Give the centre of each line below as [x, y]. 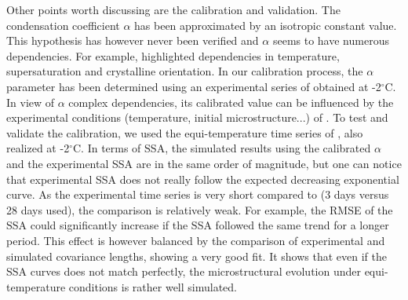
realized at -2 [38, 148]
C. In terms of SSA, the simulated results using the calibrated [222, 148]
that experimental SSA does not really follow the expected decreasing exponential [203, 179]
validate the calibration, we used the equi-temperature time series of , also [185, 132]
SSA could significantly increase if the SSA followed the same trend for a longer [198, 225]
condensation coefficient [63, 25]
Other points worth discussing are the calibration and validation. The [173, 9]
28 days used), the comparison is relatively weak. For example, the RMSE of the [200, 209]
